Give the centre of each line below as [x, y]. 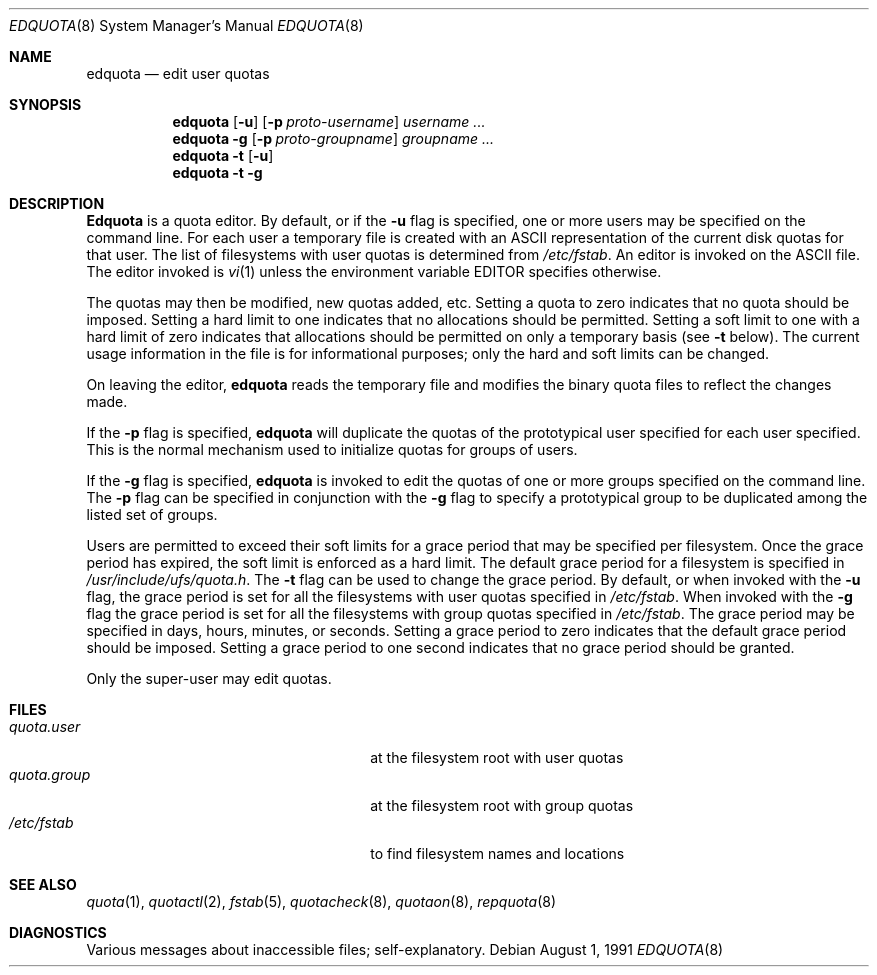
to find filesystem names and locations [497, 853]
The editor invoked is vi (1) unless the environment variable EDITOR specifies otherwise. [374, 271]
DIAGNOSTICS [58, 932]
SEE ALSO [43, 884]
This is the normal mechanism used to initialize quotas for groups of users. [332, 449]
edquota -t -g [217, 172]
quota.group [50, 774]
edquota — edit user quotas [178, 73]
